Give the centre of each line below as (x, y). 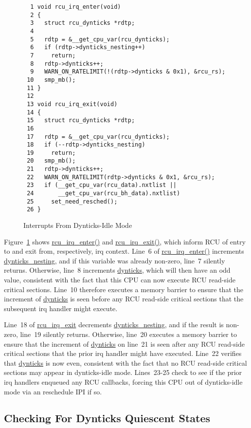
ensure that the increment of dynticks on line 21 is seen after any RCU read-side (124, 344)
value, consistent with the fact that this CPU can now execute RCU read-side (120, 280)
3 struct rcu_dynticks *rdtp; (83, 23)
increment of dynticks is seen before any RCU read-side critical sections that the (124, 299)
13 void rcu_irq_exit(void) (72, 104)
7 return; (53, 55)
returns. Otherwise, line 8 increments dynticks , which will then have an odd (117, 270)
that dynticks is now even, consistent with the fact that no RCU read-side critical (125, 363)
